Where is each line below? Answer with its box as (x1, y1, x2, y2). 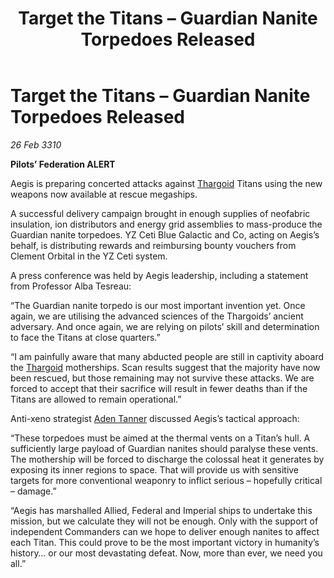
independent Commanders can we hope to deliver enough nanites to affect (10, 525, 320, 537)
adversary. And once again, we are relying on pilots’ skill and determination (10, 320, 320, 332)
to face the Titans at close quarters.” (10, 331, 161, 343)
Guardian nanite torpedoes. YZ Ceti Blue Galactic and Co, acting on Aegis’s (10, 228, 320, 241)
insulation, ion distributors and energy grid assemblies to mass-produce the (10, 218, 323, 230)
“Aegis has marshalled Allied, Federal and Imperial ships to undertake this (10, 504, 313, 516)
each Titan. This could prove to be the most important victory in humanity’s (10, 536, 320, 548)
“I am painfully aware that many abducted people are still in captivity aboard (10, 350, 324, 362)
